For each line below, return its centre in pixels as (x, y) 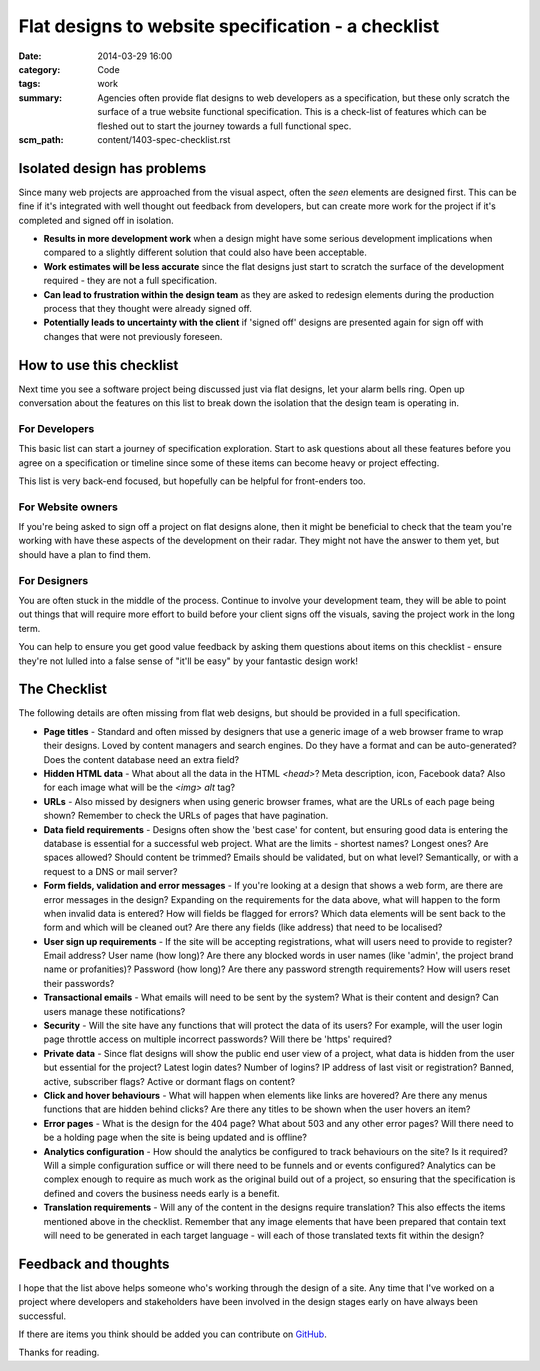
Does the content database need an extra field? (141, 759)
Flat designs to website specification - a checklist (229, 26)
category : (39, 69)
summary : (40, 97)
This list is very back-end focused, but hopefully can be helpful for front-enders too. (192, 481)
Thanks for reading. (59, 1352)
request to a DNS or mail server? (110, 871)
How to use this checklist (98, 365)
